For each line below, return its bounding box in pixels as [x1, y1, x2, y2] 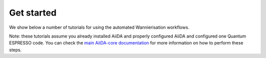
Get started [9, 7, 57, 18]
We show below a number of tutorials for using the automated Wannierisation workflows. [9, 24, 190, 30]
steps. [9, 47, 22, 53]
